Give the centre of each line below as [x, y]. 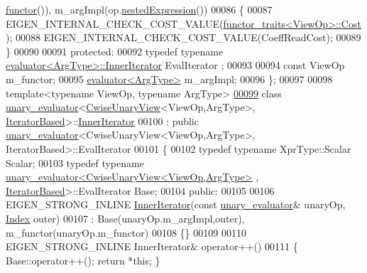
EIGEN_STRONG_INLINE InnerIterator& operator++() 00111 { [152, 246]
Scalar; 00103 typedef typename [75, 162]
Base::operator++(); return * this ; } [83, 260]
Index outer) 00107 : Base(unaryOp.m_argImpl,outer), [125, 218]
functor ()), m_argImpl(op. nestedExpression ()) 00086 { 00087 [139, 9]
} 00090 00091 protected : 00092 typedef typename [115, 51]
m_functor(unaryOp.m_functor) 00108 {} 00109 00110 [126, 232]
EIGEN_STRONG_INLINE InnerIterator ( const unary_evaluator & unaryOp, [176, 204]
